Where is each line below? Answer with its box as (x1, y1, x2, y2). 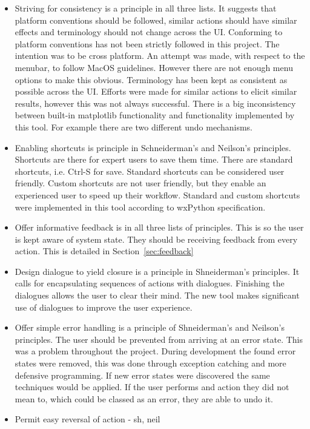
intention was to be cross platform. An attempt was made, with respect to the (15, 49, 305, 62)
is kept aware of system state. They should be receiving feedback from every (15, 232, 298, 245)
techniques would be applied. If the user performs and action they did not (15, 380, 289, 393)
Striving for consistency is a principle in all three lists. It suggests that (15, 2, 277, 14)
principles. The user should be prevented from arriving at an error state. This (15, 333, 303, 345)
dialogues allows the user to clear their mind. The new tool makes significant (15, 289, 300, 302)
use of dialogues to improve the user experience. (15, 300, 193, 313)
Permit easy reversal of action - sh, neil (15, 413, 160, 425)
